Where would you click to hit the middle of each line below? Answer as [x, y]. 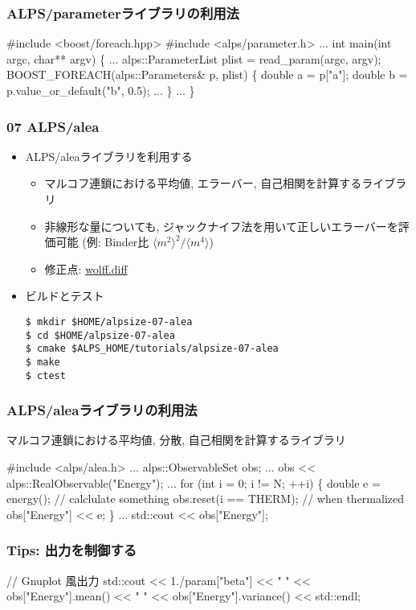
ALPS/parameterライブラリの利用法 [123, 12]
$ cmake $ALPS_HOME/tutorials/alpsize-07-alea [152, 349]
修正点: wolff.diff [86, 268]
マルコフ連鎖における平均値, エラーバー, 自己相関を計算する [203, 183]
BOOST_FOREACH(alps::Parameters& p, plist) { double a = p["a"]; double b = [207, 74]
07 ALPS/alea [53, 126]
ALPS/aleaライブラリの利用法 [102, 410]
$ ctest [45, 375]
